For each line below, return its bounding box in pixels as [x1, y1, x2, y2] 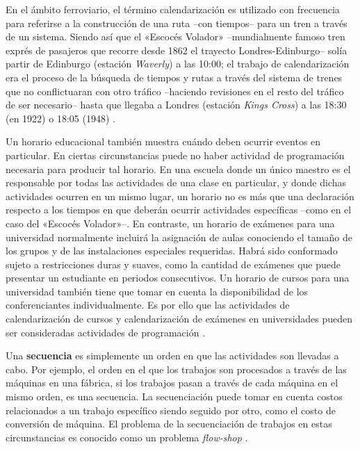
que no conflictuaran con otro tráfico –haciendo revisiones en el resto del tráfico [6, 83, 344, 98]
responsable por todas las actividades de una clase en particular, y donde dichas [6, 175, 346, 190]
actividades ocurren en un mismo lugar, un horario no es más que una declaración [6, 188, 354, 203]
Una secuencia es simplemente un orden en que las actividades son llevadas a [6, 348, 339, 363]
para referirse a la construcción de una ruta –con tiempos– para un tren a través [6, 15, 347, 30]
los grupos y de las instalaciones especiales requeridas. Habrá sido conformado [6, 243, 338, 258]
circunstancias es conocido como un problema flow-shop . [6, 430, 248, 444]
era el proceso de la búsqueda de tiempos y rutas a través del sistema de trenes [6, 70, 343, 84]
